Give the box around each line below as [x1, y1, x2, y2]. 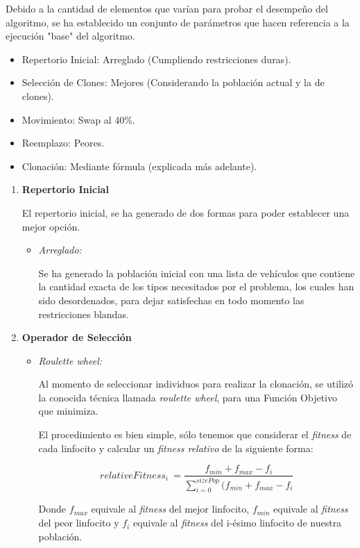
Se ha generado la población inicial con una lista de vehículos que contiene [38, 265, 355, 280]
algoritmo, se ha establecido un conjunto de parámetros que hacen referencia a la [6, 15, 350, 29]
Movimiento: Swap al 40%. [22, 112, 135, 126]
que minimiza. [38, 404, 98, 418]
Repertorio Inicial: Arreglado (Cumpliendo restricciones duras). [22, 51, 291, 66]
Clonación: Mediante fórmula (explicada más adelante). [22, 158, 257, 173]
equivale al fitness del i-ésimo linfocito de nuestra [132, 515, 342, 530]
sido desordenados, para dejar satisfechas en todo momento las [38, 292, 305, 307]
